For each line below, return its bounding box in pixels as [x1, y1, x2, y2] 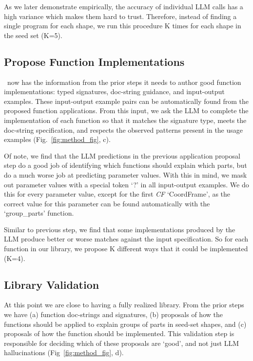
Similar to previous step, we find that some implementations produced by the [4, 224, 235, 234]
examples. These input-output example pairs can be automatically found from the [4, 96, 249, 106]
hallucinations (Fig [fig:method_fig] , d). [4, 347, 124, 358]
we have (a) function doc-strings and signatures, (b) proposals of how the [4, 309, 223, 320]
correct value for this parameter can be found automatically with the [4, 198, 210, 208]
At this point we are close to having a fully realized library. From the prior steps [4, 300, 244, 310]
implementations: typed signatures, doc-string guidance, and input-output [4, 86, 225, 97]
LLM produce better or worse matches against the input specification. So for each [4, 234, 248, 244]
